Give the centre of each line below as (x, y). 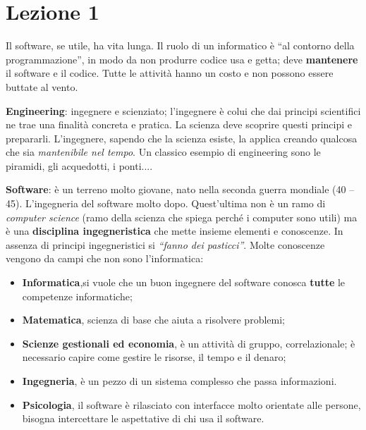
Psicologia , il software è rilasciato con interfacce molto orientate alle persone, (191, 404)
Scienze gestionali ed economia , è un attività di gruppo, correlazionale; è (189, 343)
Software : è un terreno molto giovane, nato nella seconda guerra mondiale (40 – (180, 189)
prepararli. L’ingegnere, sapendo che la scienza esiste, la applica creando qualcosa (182, 138)
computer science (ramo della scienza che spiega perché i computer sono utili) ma (182, 217)
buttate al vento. (42, 86)
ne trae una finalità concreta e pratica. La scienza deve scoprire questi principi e (179, 124)
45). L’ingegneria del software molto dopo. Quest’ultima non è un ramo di (166, 203)
